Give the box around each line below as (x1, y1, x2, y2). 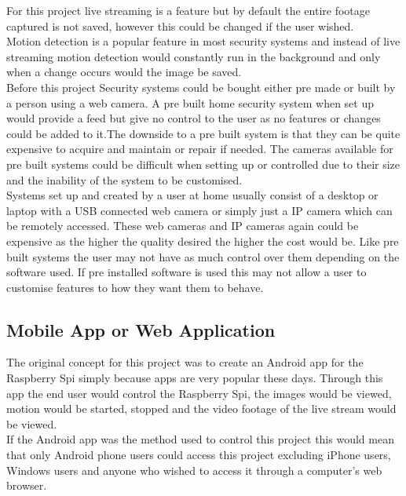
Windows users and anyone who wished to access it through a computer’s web (6, 461, 382, 478)
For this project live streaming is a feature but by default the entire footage (6, 2, 371, 18)
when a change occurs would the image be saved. (6, 64, 242, 80)
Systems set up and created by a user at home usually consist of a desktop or (6, 187, 379, 203)
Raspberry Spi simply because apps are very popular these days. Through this (6, 370, 383, 386)
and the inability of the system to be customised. (6, 171, 243, 188)
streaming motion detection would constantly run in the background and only (6, 48, 381, 64)
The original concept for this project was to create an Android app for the (6, 354, 364, 370)
